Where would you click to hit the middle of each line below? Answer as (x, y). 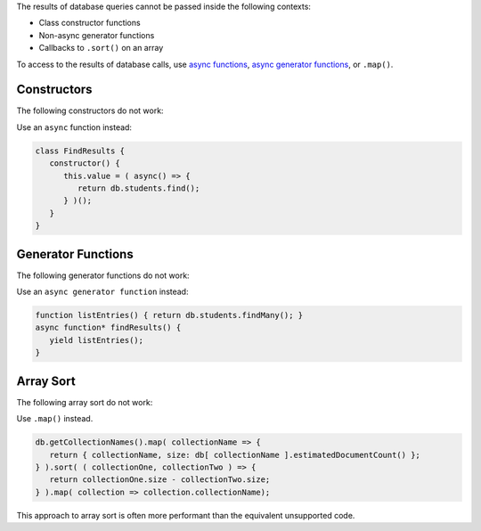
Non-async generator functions (97, 35)
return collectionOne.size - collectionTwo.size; (160, 480)
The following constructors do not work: (90, 110)
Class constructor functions (90, 23)
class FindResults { (80, 151)
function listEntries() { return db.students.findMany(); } (169, 315)
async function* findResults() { (108, 328)
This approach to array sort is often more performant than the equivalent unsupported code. (186, 515)
